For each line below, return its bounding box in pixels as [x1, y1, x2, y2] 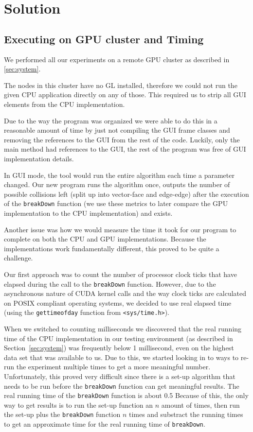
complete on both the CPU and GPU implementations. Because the [4, 234, 206, 244]
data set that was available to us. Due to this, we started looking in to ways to [4, 352, 239, 362]
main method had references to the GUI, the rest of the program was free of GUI [4, 144, 246, 154]
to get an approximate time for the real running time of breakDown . [4, 419, 205, 429]
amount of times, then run [161, 399, 240, 410]
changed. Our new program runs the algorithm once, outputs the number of [4, 179, 230, 190]
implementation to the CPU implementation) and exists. [4, 207, 173, 218]
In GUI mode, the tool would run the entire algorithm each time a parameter [4, 170, 235, 180]
